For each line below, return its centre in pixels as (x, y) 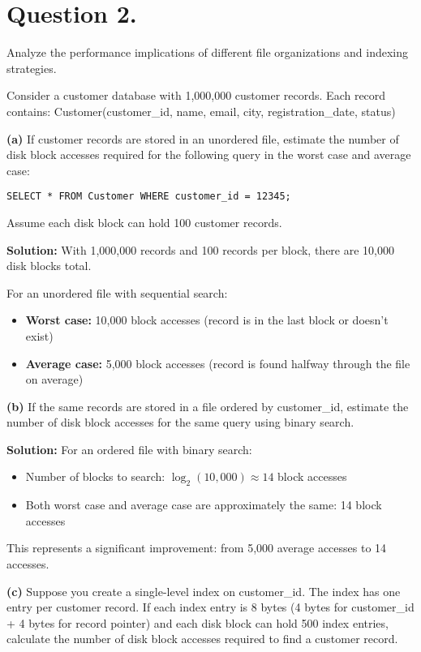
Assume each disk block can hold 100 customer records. (144, 222)
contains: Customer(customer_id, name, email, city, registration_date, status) (201, 111)
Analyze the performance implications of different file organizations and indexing (208, 52)
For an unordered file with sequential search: (117, 292)
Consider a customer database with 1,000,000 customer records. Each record (196, 95)
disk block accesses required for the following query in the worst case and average (209, 154)
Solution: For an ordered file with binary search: (129, 449)
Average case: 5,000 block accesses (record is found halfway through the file (218, 363)
